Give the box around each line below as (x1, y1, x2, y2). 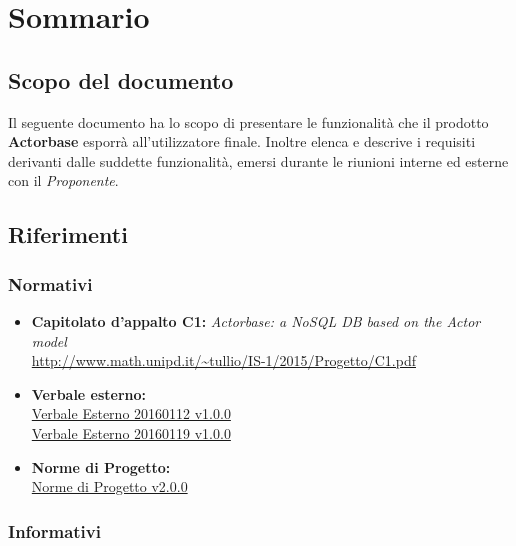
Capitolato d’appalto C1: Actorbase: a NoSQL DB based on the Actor (31, 310, 481, 331)
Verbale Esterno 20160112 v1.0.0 (31, 403, 231, 424)
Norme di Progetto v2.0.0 (31, 476, 188, 497)
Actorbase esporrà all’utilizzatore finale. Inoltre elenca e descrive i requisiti (8, 131, 476, 152)
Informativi (8, 518, 101, 543)
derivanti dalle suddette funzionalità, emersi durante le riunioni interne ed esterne (8, 150, 509, 171)
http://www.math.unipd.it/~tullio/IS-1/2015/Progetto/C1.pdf (31, 350, 416, 371)
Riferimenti (8, 219, 128, 250)
